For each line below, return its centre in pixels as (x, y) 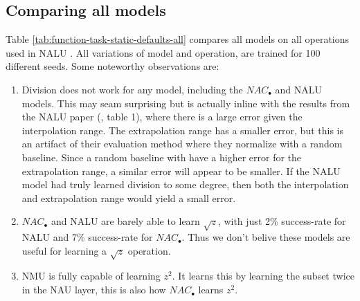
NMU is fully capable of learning (91, 276)
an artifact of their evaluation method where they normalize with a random (182, 144)
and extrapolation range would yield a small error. (129, 198)
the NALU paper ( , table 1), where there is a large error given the (162, 117)
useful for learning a (64, 250)
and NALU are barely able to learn (125, 221)
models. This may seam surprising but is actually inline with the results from (186, 103)
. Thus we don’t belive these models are (266, 237)
